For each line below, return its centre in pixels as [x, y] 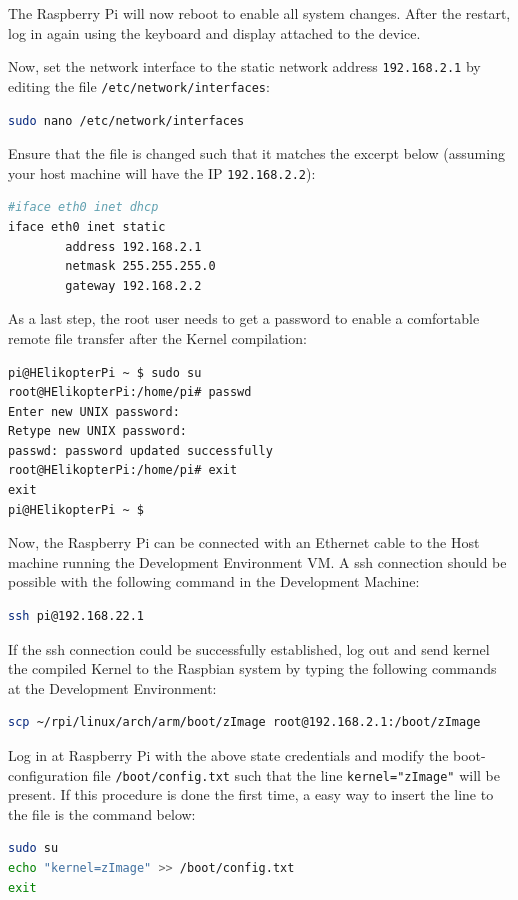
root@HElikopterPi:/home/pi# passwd [130, 392]
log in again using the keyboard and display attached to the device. [214, 32]
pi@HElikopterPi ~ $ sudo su [105, 372]
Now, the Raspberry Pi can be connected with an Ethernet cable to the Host [244, 542]
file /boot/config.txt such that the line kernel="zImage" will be [296, 774]
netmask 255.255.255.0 [140, 266]
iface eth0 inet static [87, 226]
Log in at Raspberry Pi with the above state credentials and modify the [228, 755]
